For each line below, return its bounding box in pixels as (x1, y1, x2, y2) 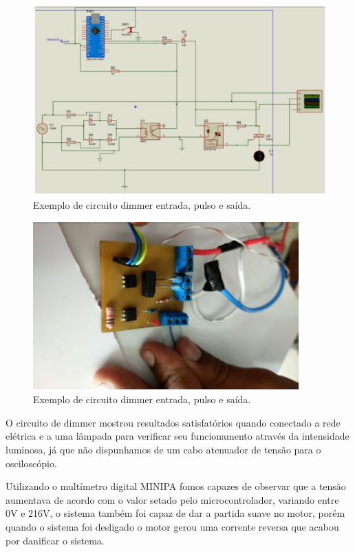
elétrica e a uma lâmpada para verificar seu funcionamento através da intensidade (6, 429, 349, 443)
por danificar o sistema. (6, 533, 105, 547)
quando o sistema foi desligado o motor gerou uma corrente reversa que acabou (6, 519, 339, 533)
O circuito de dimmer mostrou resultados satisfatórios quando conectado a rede (6, 415, 341, 429)
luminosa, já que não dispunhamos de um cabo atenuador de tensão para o (6, 442, 321, 456)
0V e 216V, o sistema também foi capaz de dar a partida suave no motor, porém (6, 506, 345, 520)
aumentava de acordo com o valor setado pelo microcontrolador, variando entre (6, 492, 339, 507)
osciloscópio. (6, 456, 57, 470)
